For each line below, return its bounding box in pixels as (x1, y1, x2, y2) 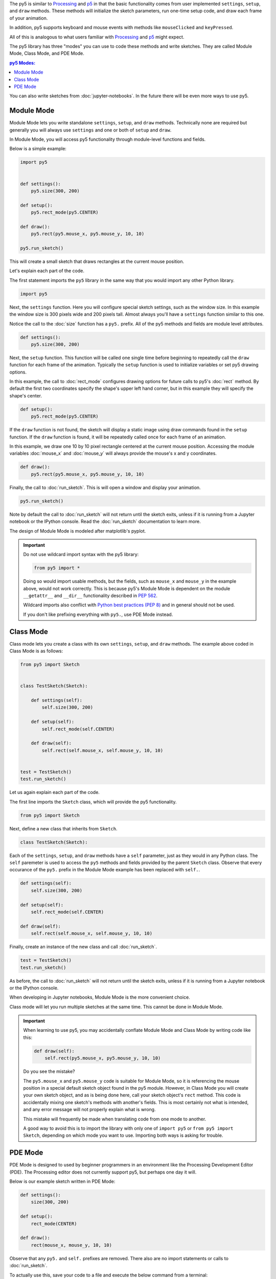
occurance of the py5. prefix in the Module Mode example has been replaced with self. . (9, 867, 200, 873)
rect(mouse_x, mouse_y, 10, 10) (31, 1242, 112, 1248)
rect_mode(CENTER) (31, 1221, 77, 1226)
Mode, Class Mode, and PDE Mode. (9, 50, 84, 56)
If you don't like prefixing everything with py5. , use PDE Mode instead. (23, 611, 173, 618)
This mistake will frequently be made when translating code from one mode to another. (23, 1116, 206, 1122)
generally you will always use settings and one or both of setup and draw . (9, 127, 172, 133)
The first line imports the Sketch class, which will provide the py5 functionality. (9, 799, 177, 805)
